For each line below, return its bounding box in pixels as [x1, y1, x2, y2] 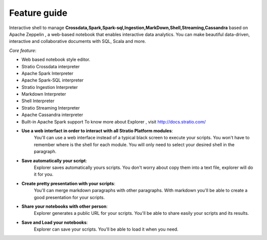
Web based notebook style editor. [21, 57, 90, 63]
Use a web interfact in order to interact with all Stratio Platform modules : [21, 128, 173, 134]
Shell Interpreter [21, 98, 54, 104]
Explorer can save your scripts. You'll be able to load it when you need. [34, 226, 178, 232]
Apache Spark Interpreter [21, 70, 74, 76]
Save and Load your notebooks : [21, 219, 88, 225]
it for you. [34, 171, 54, 177]
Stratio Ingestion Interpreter [21, 84, 78, 90]
